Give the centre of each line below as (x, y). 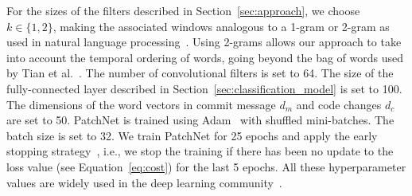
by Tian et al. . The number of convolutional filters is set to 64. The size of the (200, 73)
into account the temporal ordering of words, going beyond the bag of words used (205, 57)
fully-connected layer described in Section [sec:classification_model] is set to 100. (204, 88)
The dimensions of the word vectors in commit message (141, 104)
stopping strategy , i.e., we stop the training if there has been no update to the (200, 151)
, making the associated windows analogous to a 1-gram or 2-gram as (221, 26)
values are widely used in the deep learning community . (144, 182)
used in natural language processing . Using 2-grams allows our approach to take (204, 42)
